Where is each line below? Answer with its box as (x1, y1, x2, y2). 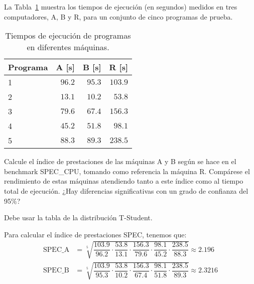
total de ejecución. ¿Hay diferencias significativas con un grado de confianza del (4, 185, 248, 196)
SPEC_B (43, 267, 69, 274)
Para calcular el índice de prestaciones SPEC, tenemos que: (4, 229, 187, 239)
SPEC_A (43, 246, 70, 253)
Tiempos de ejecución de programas (5, 30, 131, 42)
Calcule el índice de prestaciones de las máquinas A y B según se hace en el (4, 156, 236, 167)
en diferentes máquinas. (27, 41, 109, 53)
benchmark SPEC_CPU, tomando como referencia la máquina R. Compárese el (4, 166, 250, 176)
